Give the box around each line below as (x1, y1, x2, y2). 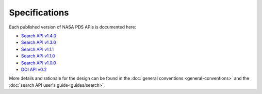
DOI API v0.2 (21, 67, 47, 72)
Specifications (9, 7, 69, 18)
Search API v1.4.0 (21, 33, 57, 39)
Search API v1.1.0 (21, 53, 55, 59)
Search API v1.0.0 (21, 60, 56, 66)
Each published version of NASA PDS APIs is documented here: (9, 24, 136, 30)
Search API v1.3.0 (21, 40, 56, 45)
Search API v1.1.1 (21, 46, 54, 52)
